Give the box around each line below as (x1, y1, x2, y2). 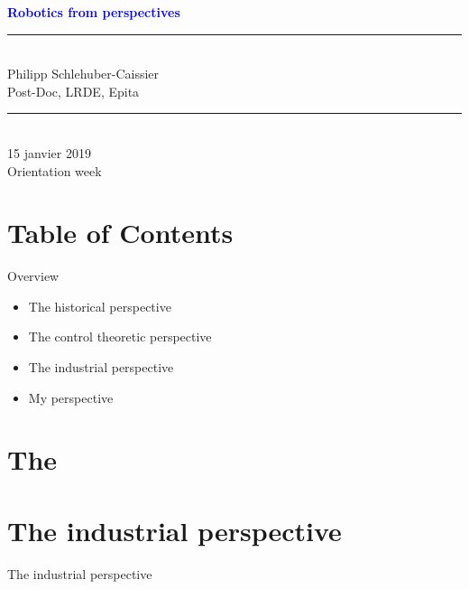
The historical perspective (28, 296, 171, 315)
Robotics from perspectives (7, 3, 180, 21)
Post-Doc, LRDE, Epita (7, 81, 140, 100)
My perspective (28, 388, 114, 407)
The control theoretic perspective (28, 327, 212, 346)
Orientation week (7, 161, 102, 180)
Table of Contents (7, 214, 234, 251)
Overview (7, 266, 60, 285)
